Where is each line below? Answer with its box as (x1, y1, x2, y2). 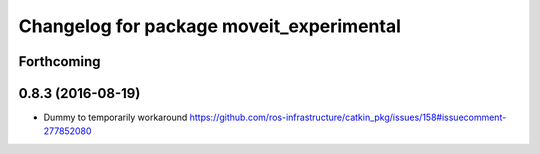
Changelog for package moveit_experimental (18, 15, 402, 37)
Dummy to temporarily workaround (43, 111, 188, 124)
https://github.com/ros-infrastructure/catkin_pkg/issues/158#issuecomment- (189, 111, 507, 124)
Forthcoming (18, 53, 101, 70)
